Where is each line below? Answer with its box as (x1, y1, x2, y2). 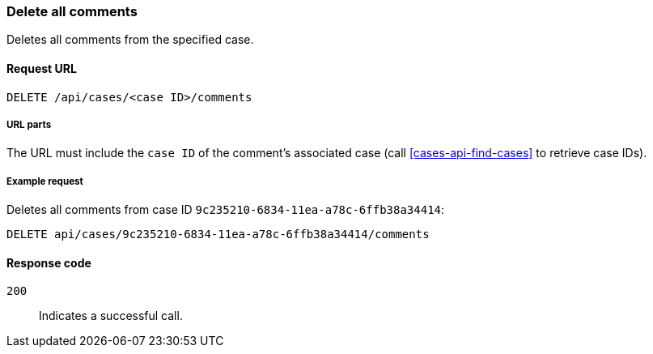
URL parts (6, 118, 52, 130)
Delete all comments (6, 3, 138, 19)
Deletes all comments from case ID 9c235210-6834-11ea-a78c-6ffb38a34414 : (6, 203, 445, 217)
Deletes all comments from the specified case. (6, 32, 254, 47)
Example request (6, 175, 83, 187)
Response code (6, 255, 91, 270)
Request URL (6, 61, 77, 75)
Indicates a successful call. (39, 309, 183, 323)
